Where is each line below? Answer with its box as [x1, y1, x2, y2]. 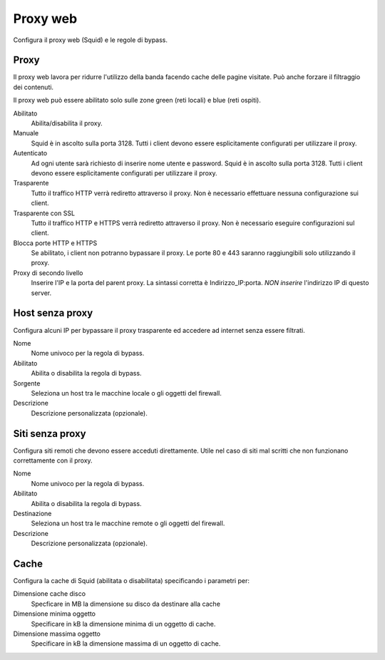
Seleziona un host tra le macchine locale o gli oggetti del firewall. [31, 388, 222, 397]
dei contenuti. [13, 83, 53, 91]
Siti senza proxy [13, 428, 86, 440]
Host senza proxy [13, 307, 93, 319]
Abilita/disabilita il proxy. [31, 119, 103, 128]
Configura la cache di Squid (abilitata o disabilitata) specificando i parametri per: [13, 577, 250, 585]
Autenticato [13, 149, 48, 158]
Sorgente [13, 378, 41, 388]
